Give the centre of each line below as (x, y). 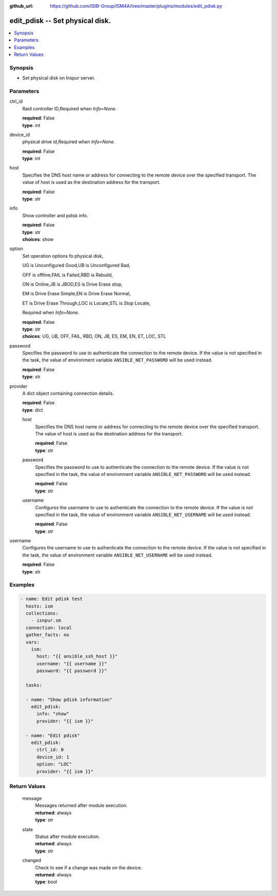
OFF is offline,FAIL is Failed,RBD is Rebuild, (67, 275)
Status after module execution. (67, 836)
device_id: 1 (53, 757)
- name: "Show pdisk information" (69, 699)
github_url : (21, 6)
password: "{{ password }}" (72, 671)
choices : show (38, 239)
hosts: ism (39, 606)
